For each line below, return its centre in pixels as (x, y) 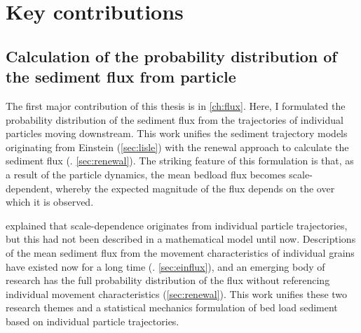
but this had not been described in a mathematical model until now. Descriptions (181, 239)
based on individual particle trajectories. (93, 321)
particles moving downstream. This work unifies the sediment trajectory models (177, 133)
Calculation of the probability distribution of (171, 56)
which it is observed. (50, 202)
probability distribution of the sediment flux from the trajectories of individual (175, 119)
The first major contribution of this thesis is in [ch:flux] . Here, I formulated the (176, 105)
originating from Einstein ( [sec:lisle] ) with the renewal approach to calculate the (177, 147)
